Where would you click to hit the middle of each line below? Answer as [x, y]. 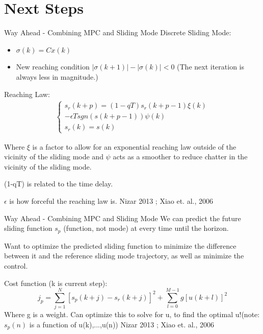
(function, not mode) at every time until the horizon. [146, 228]
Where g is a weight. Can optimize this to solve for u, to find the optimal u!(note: [132, 314]
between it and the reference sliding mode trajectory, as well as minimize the [124, 256]
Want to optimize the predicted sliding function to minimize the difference [120, 245]
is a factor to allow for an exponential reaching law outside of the [134, 146]
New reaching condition [53, 67]
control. [16, 265]
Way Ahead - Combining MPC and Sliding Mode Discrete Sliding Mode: [118, 32]
